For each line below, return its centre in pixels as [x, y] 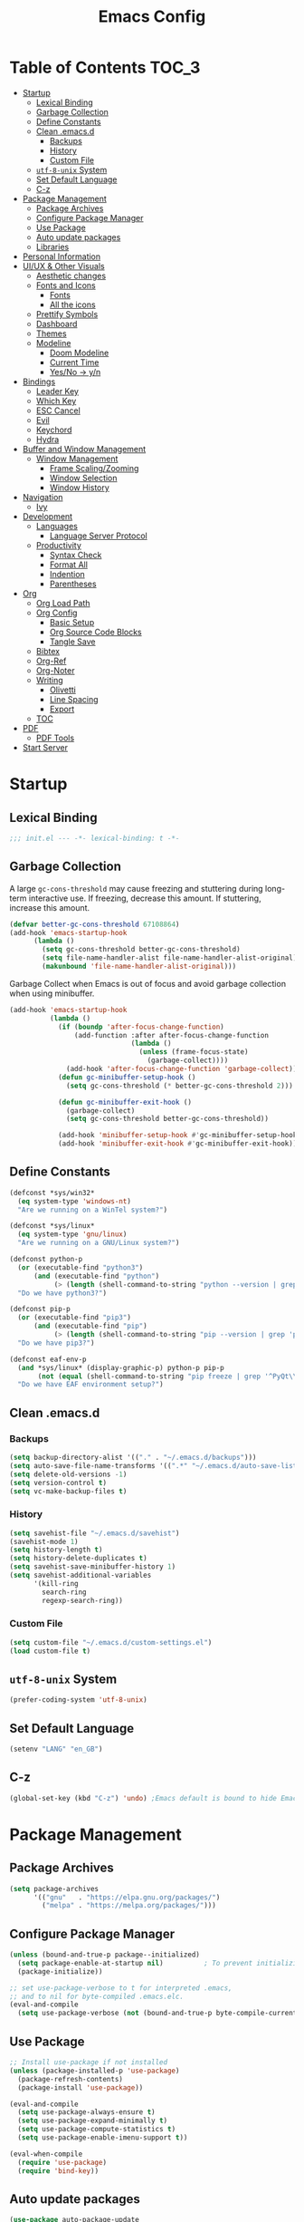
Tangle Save [73, 642]
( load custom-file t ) [50, 1651]
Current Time [74, 362]
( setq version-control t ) [58, 1483]
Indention [67, 574]
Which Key [56, 401]
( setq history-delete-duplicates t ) [78, 1559]
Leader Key [57, 391]
